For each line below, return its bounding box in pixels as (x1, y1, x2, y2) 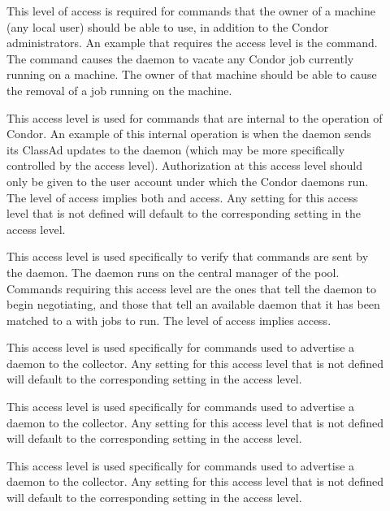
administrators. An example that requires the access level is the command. (6, 34, 378, 51)
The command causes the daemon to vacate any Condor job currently (6, 50, 354, 67)
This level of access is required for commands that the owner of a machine (6, 2, 375, 19)
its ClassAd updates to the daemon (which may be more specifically (6, 141, 345, 158)
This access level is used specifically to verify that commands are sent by (6, 248, 369, 265)
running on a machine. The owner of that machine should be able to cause (6, 66, 377, 83)
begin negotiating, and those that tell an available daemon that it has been (6, 296, 380, 313)
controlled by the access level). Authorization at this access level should (6, 157, 362, 174)
